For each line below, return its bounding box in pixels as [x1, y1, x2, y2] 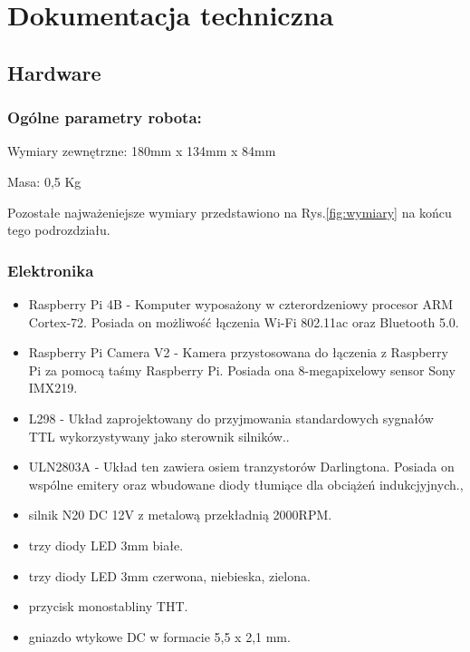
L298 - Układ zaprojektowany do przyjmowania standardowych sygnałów [28, 408, 434, 427]
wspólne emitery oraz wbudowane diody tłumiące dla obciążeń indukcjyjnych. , [28, 474, 464, 493]
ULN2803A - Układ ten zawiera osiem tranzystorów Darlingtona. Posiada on [28, 457, 455, 476]
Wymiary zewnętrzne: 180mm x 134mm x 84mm [7, 141, 276, 161]
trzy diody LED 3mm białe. [28, 535, 184, 554]
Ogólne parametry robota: [7, 106, 202, 129]
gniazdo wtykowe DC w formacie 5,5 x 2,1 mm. [28, 627, 291, 646]
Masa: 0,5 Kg [7, 171, 82, 190]
